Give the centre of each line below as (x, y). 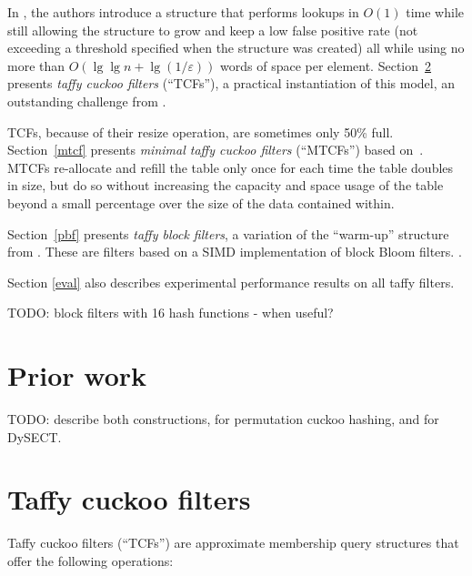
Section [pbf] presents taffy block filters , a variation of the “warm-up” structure (228, 233)
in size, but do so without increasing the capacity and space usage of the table (226, 185)
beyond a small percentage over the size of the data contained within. (201, 202)
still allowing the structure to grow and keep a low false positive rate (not (213, 30)
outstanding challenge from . (87, 101)
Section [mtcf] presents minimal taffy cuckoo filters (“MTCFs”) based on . (216, 150)
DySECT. (35, 436)
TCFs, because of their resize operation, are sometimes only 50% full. (201, 131)
